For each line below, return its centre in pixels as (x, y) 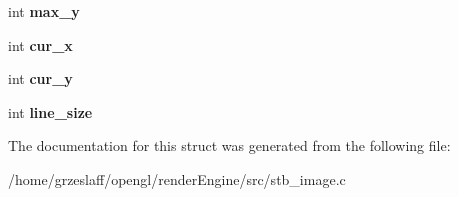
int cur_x (40, 44)
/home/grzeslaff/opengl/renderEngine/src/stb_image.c (177, 178)
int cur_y (40, 78)
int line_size (50, 111)
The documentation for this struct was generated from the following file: (229, 145)
